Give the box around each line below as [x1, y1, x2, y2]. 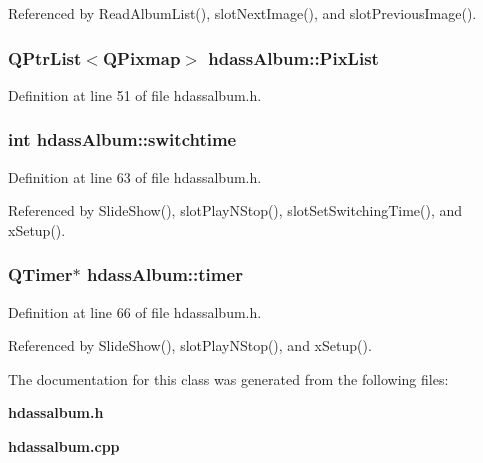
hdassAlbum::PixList [208, 45, 379, 70]
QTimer [8, 262, 73, 287]
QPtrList [8, 45, 82, 70]
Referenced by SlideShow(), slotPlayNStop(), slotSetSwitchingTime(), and [8, 200, 463, 221]
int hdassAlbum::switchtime [8, 127, 237, 152]
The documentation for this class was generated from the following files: [8, 368, 449, 389]
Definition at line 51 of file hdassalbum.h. [8, 84, 262, 105]
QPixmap [102, 45, 181, 70]
